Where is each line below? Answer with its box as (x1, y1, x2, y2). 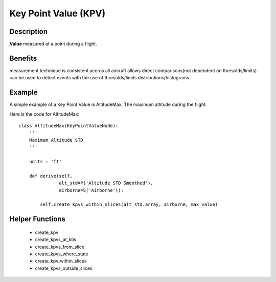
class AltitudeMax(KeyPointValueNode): (18, 123, 119, 129)
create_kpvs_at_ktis (35, 236, 77, 243)
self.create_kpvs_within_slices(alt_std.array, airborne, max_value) (40, 202, 218, 207)
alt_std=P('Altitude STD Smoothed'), (59, 180, 153, 186)
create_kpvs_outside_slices (35, 265, 93, 271)
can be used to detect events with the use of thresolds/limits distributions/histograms (9, 75, 189, 81)
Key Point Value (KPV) (9, 8, 106, 19)
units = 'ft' (29, 159, 62, 164)
